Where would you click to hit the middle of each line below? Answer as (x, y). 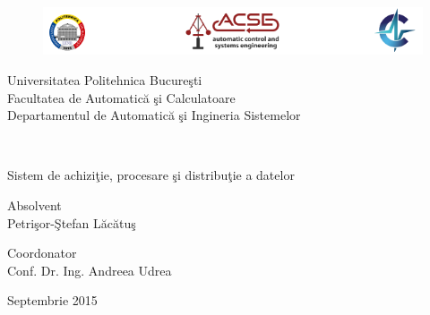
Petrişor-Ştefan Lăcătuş (72, 222)
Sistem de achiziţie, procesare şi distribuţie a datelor (151, 175)
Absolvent (34, 204)
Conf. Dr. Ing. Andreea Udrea (90, 270)
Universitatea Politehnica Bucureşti (105, 79)
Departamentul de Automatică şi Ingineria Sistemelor (154, 115)
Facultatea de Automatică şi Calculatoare (121, 97)
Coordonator (42, 253)
